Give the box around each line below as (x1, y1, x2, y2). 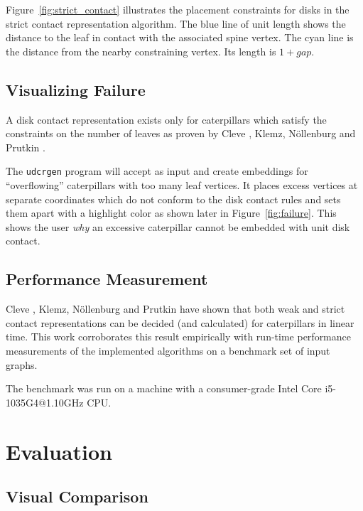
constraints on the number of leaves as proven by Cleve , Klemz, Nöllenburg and (6, 126, 356, 141)
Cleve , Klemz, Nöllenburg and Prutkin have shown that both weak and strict (6, 301, 345, 316)
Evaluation (6, 436, 112, 466)
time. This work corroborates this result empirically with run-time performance (6, 329, 351, 344)
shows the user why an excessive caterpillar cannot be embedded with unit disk (6, 219, 350, 234)
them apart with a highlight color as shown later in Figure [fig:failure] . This (6, 205, 337, 220)
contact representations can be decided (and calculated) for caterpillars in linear (6, 315, 354, 330)
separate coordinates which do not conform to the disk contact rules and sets (6, 191, 341, 206)
